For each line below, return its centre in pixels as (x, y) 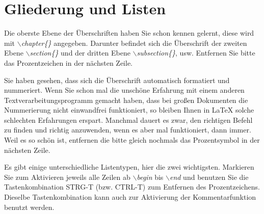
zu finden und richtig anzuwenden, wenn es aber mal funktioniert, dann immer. (128, 130)
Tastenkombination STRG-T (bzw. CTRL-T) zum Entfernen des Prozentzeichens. (132, 187)
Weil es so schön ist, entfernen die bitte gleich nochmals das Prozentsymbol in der (132, 140)
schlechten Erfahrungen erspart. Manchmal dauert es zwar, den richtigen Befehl (128, 119)
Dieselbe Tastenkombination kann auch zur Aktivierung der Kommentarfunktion (130, 197)
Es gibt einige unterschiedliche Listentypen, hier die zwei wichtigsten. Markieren (129, 167)
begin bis (150, 177)
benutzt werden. (29, 207)
